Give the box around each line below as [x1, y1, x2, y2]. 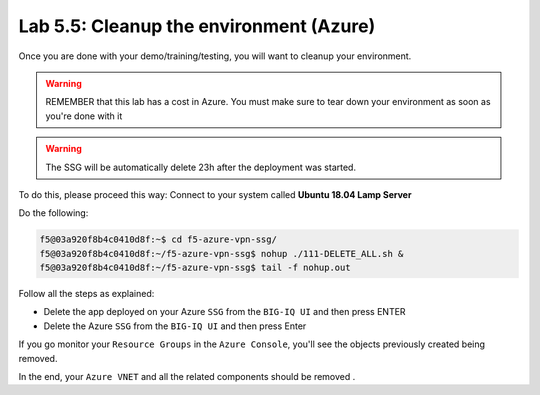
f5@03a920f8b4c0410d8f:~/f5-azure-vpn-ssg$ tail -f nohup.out [39, 262, 351, 274]
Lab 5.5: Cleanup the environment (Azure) [18, 15, 376, 37]
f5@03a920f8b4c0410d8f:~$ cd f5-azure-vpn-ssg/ [39, 234, 277, 245]
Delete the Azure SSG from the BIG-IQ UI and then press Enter [43, 320, 307, 332]
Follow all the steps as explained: [18, 288, 155, 300]
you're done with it [45, 110, 123, 122]
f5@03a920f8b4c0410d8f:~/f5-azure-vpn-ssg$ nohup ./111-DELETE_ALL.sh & [39, 248, 404, 259]
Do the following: [18, 207, 89, 219]
